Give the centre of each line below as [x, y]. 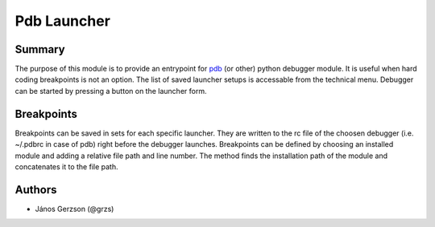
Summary [40, 49]
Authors [36, 190]
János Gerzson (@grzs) [75, 209]
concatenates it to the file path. [66, 166]
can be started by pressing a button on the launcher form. [111, 91]
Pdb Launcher [62, 21]
